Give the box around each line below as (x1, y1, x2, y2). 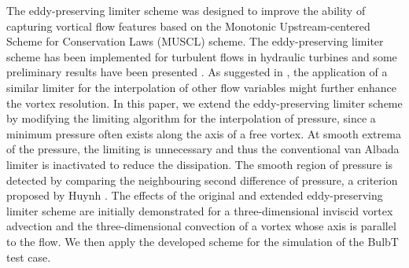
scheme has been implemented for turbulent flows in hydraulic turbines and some (6, 48, 397, 64)
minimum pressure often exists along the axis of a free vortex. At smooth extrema (6, 125, 401, 141)
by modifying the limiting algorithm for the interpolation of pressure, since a (6, 110, 376, 127)
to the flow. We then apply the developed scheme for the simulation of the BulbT (6, 233, 399, 249)
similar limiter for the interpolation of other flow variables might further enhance (6, 79, 396, 95)
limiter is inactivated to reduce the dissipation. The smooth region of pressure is (6, 156, 393, 172)
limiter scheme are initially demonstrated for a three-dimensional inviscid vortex (6, 202, 393, 218)
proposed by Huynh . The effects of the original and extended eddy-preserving (6, 187, 383, 204)
